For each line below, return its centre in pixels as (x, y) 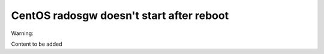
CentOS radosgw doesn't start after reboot (120, 15)
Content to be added (37, 44)
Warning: (22, 33)
